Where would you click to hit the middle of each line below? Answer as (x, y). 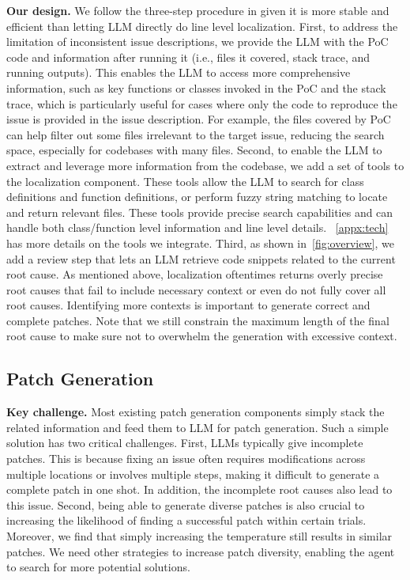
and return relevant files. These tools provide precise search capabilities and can (200, 212)
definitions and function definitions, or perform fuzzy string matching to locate (197, 197)
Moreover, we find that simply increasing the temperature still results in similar (199, 536)
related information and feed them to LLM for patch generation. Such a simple (197, 427)
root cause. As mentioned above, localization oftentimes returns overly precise (195, 274)
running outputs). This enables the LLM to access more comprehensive (179, 72)
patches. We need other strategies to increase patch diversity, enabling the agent (201, 551)
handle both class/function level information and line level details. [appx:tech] (197, 227)
